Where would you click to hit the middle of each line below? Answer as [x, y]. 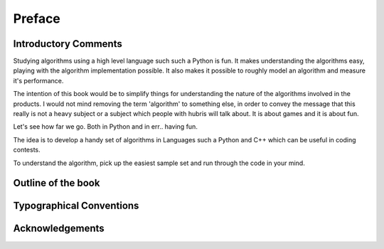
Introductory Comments [68, 44]
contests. [27, 150]
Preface [37, 18]
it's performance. [38, 80]
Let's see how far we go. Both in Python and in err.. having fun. [106, 127]
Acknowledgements [59, 229]
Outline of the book [57, 183]
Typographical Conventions [76, 206]
